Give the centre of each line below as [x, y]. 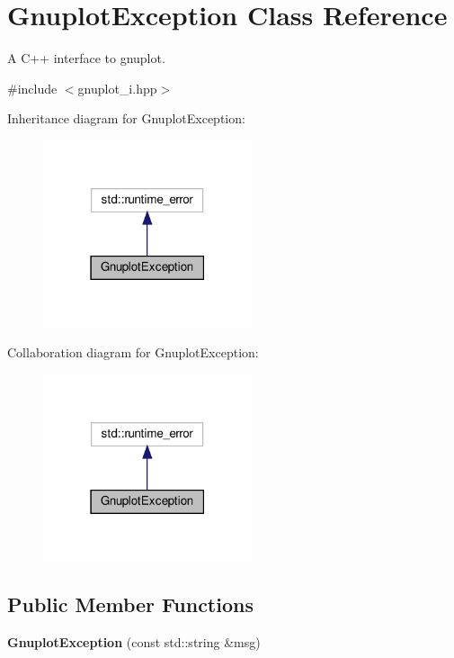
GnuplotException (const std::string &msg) [134, 642]
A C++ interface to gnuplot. [86, 58]
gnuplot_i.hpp [117, 88]
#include [32, 88]
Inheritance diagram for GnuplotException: [126, 118]
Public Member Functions [130, 604]
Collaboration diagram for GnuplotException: [133, 352]
